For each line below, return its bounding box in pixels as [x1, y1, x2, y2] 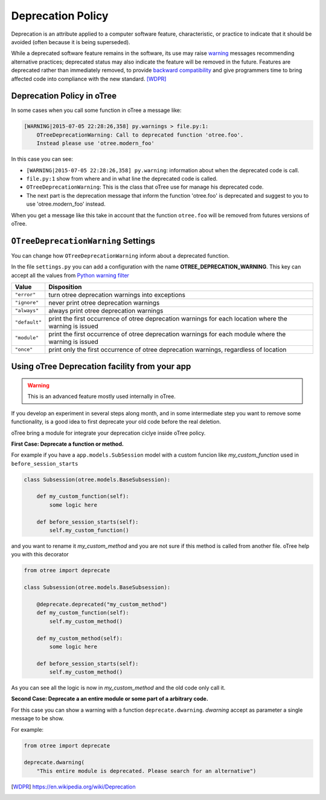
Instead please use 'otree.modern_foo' [36, 140, 155, 147]
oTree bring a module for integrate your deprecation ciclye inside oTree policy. [11, 429, 206, 437]
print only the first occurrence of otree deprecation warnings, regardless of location [48, 345, 287, 354]
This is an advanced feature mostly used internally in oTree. [27, 393, 176, 400]
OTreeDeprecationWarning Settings [11, 236, 155, 246]
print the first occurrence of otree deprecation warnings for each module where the [48, 330, 286, 338]
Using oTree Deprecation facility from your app [11, 362, 191, 372]
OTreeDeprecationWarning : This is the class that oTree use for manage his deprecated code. [26, 183, 264, 190]
